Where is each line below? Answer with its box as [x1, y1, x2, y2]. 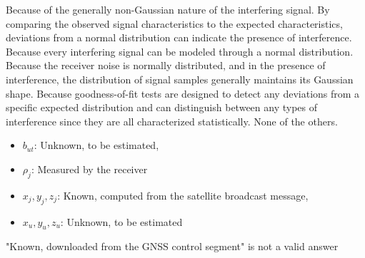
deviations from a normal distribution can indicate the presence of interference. [6, 30, 352, 45]
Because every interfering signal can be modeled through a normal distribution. [6, 43, 354, 58]
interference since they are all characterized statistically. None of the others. [6, 113, 338, 128]
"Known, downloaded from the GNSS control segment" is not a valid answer [6, 239, 339, 254]
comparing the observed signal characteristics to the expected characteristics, [6, 16, 343, 31]
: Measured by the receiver [31, 161, 148, 176]
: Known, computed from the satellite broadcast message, [57, 187, 309, 202]
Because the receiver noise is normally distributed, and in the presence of [6, 58, 326, 73]
